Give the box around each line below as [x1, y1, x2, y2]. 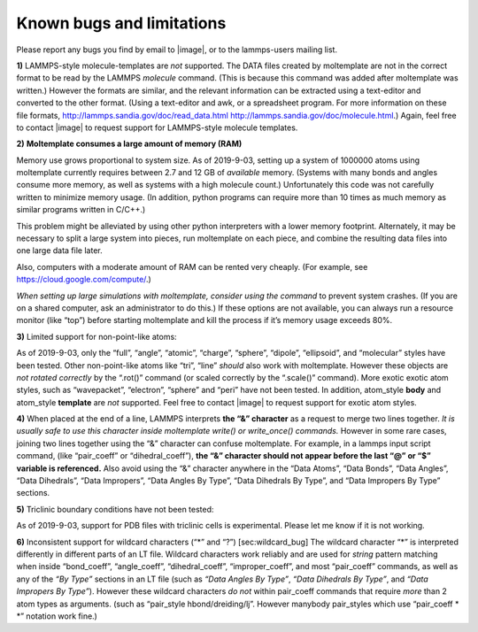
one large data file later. [16, 245, 103, 256]
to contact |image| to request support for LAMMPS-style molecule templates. [16, 122, 298, 133]
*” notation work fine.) [16, 611, 97, 621]
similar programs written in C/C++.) [16, 204, 146, 215]
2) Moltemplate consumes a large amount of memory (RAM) [16, 138, 243, 150]
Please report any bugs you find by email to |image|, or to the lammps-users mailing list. [16, 44, 338, 55]
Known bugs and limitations [16, 13, 227, 33]
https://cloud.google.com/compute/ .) [16, 274, 152, 285]
